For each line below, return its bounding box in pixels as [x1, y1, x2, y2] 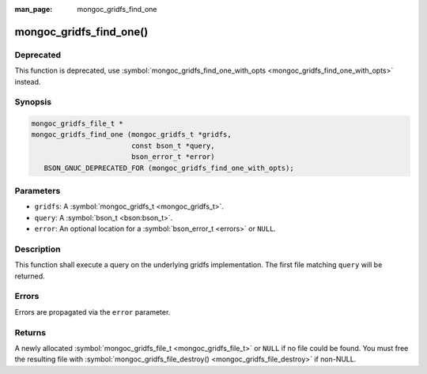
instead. [14, 77, 41, 86]
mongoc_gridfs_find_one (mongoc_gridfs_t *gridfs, [31, 130, 232, 139]
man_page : [14, 5, 53, 13]
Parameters [14, 186, 61, 197]
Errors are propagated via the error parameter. [14, 307, 171, 316]
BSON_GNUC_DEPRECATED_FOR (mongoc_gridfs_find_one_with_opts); [43, 163, 294, 172]
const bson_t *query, [130, 141, 215, 150]
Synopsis [14, 96, 51, 108]
